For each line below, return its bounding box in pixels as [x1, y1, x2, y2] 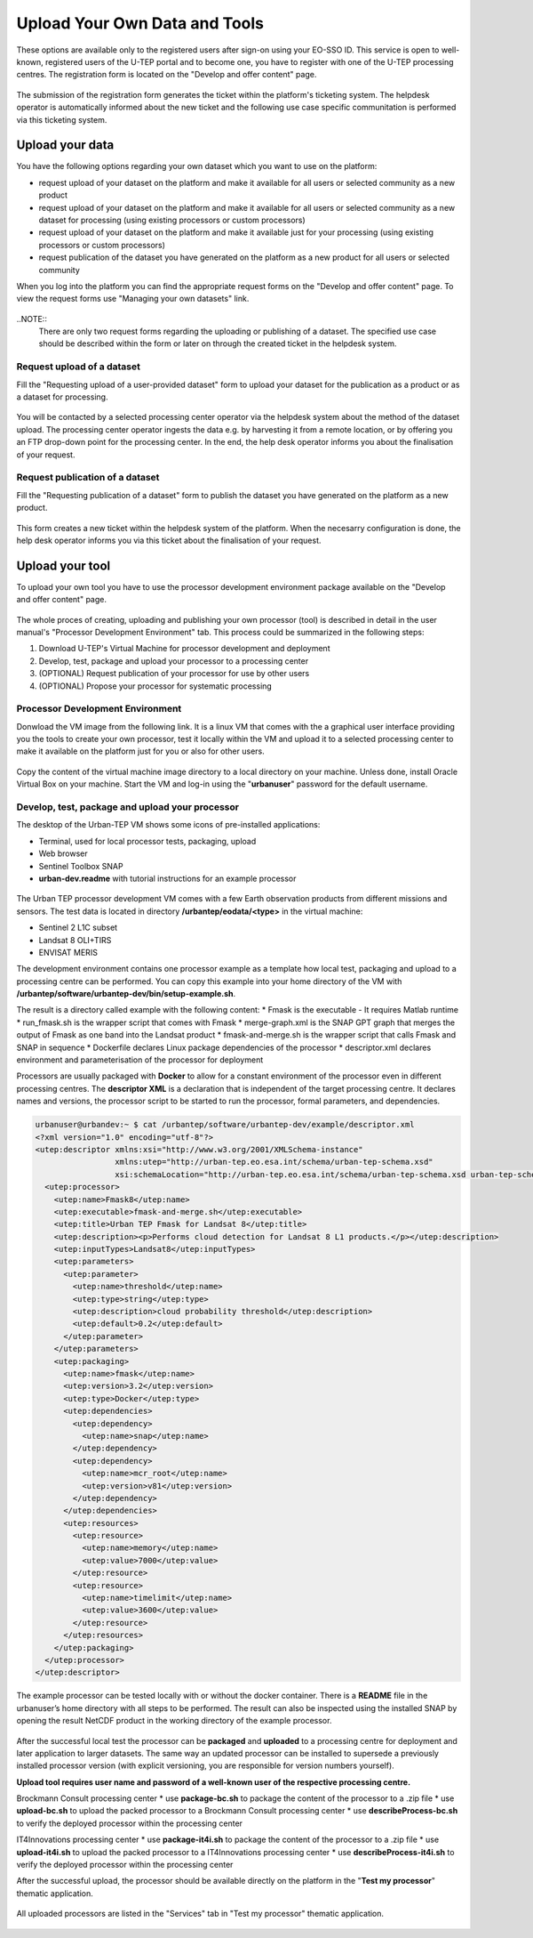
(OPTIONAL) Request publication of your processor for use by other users [38, 668, 310, 679]
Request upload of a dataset [16, 360, 141, 373]
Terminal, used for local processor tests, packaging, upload [38, 836, 257, 846]
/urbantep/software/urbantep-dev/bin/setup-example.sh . [16, 989, 236, 999]
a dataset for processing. [16, 392, 108, 402]
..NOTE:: [16, 313, 48, 324]
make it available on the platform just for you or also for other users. [16, 746, 266, 756]
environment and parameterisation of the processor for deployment [16, 1054, 264, 1065]
